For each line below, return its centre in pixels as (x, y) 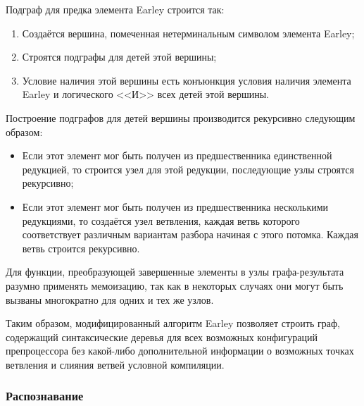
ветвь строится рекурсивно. (81, 248)
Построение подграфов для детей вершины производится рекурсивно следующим (181, 117)
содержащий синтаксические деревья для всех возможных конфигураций (162, 337)
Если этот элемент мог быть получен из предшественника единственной (177, 155)
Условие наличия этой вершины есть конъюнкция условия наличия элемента (187, 80)
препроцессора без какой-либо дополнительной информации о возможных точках (180, 351)
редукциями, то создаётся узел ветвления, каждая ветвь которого (161, 220)
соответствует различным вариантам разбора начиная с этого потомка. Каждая (190, 234)
